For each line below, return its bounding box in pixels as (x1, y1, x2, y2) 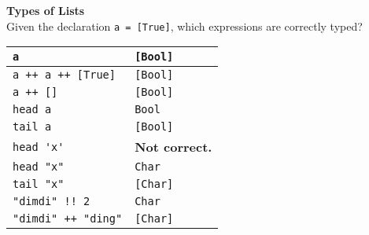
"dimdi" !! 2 (13, 195, 90, 208)
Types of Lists (6, 2, 85, 18)
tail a (13, 120, 52, 134)
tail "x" (13, 178, 65, 191)
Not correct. (135, 138, 212, 156)
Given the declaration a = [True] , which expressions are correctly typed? (6, 17, 363, 34)
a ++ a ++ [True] (13, 68, 116, 82)
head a (13, 103, 52, 116)
